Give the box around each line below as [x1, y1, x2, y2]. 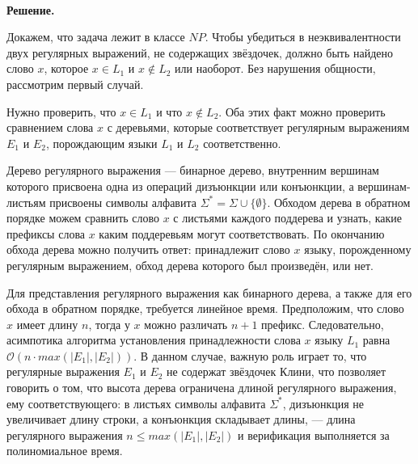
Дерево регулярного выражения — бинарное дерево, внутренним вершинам [6, 162, 379, 179]
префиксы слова [6, 225, 86, 242]
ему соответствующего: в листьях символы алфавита [6, 394, 266, 411]
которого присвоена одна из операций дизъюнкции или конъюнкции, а [6, 177, 354, 194]
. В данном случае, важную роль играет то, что [133, 347, 367, 364]
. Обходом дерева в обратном [267, 193, 411, 210]
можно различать [144, 315, 228, 332]
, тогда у [88, 315, 130, 332]
